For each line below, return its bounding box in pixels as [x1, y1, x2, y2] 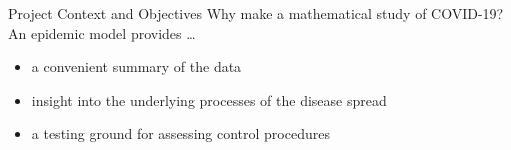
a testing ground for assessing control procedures [31, 123, 330, 144]
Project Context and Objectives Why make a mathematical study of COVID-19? [8, 3, 504, 23]
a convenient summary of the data [31, 56, 242, 77]
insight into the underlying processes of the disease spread [31, 89, 387, 110]
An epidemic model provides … [8, 22, 196, 43]
